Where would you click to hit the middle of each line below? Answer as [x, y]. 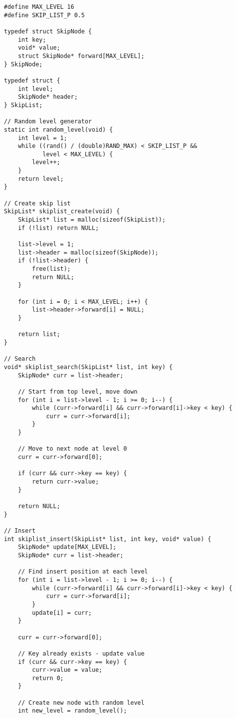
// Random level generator [48, 122]
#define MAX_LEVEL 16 [39, 7]
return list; [39, 334]
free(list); [52, 269]
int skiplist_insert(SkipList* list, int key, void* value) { [108, 539]
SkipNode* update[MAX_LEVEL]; [67, 547]
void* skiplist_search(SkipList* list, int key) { [88, 367]
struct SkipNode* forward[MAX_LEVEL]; [81, 56]
